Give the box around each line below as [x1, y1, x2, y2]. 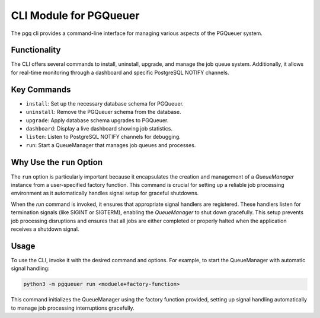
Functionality [11, 45, 61, 55]
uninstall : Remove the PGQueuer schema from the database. [25, 109, 181, 116]
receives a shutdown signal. [11, 225, 79, 233]
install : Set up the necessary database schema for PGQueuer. [25, 100, 184, 107]
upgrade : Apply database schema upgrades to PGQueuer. [25, 116, 169, 124]
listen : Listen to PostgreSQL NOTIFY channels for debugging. [25, 133, 181, 141]
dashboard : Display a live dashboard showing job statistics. [25, 125, 173, 132]
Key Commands [11, 84, 71, 94]
